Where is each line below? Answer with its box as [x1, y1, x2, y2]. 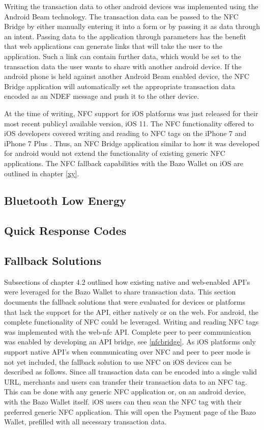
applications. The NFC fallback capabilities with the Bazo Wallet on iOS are [4, 157, 243, 168]
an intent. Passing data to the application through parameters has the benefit [4, 31, 246, 41]
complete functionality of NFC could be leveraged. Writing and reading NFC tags [4, 316, 259, 327]
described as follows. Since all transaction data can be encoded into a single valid [4, 366, 257, 377]
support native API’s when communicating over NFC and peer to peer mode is [4, 346, 251, 357]
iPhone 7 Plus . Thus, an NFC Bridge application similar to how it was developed [4, 138, 260, 148]
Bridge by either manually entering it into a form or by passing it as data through [4, 21, 260, 32]
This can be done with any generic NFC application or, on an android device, [4, 386, 246, 397]
